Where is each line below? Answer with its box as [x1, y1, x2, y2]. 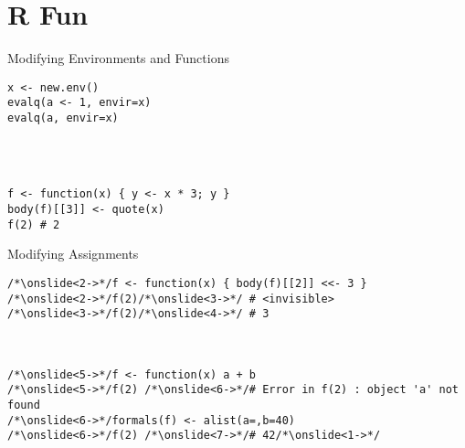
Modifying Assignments [7, 244, 139, 263]
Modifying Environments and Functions [7, 48, 229, 68]
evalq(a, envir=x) [7, 112, 119, 125]
